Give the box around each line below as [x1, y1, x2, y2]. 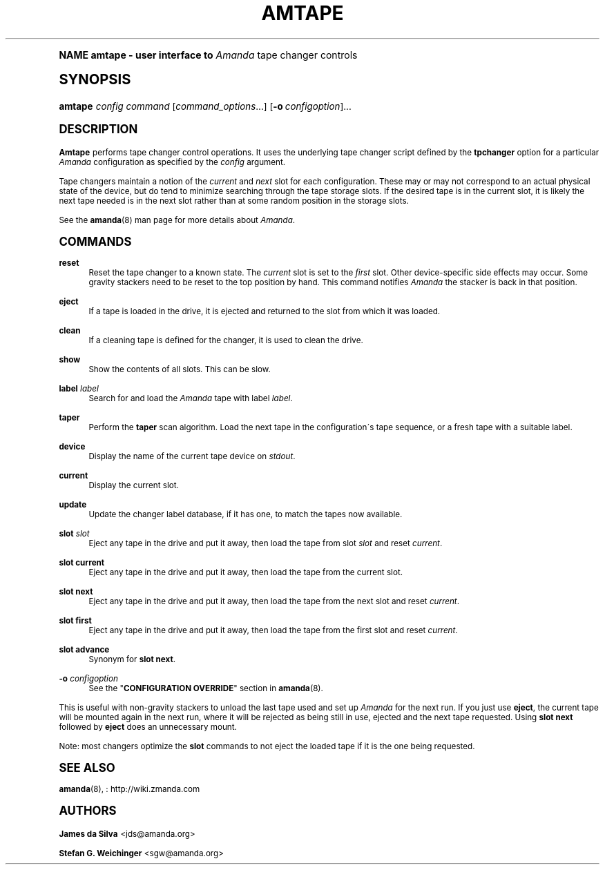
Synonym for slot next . [88, 654, 176, 664]
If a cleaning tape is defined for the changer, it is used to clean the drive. [88, 335, 363, 345]
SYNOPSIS [59, 70, 131, 88]
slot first [59, 615, 92, 626]
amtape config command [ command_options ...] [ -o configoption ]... [59, 100, 352, 112]
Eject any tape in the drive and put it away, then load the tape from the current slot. [88, 567, 403, 577]
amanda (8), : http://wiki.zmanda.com [59, 784, 200, 794]
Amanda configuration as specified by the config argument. [59, 157, 286, 167]
